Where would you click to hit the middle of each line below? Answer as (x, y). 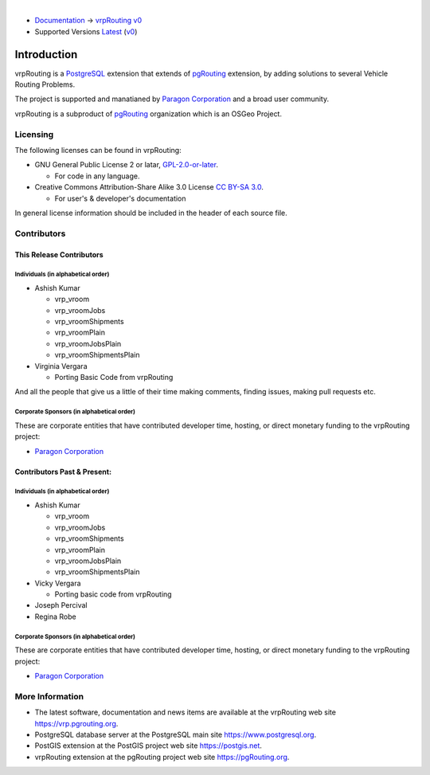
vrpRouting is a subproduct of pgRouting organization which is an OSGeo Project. (149, 114)
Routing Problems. (45, 84)
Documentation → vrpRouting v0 (88, 21)
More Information (49, 696)
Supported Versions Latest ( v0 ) (86, 31)
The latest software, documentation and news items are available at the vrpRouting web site (185, 712)
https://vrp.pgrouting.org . (76, 723)
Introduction (46, 55)
